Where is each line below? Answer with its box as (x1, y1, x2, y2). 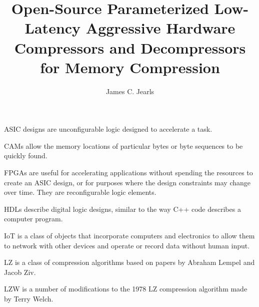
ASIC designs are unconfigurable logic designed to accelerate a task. (4, 124, 212, 134)
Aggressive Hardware (85, 18, 235, 38)
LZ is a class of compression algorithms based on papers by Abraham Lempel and (4, 257, 255, 267)
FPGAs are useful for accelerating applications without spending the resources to (4, 167, 253, 178)
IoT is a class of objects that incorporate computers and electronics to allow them (4, 230, 255, 241)
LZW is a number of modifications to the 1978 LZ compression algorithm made (4, 283, 247, 294)
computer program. (4, 213, 63, 224)
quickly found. (4, 150, 47, 161)
